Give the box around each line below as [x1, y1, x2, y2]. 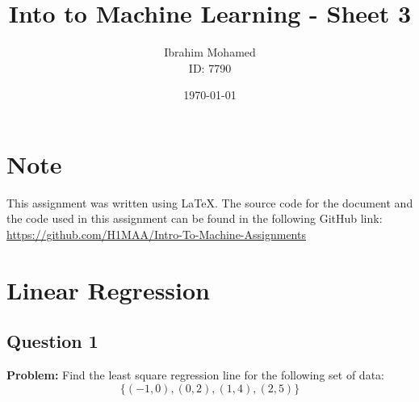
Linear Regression [6, 273, 211, 306]
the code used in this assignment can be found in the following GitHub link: [6, 210, 383, 227]
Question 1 [6, 329, 98, 354]
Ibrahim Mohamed [164, 44, 256, 61]
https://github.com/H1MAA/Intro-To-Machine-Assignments [6, 226, 306, 243]
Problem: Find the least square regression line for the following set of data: [6, 366, 384, 383]
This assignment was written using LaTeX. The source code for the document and [6, 194, 413, 211]
